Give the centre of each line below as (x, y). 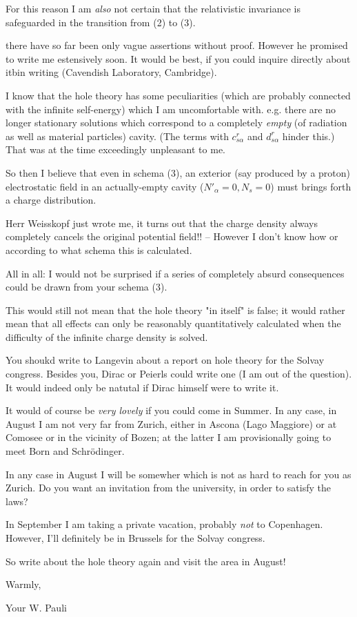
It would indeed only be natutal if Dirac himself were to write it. (142, 387)
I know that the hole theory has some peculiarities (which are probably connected (178, 95)
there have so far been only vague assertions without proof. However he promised (177, 45)
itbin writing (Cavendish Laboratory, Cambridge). (111, 72)
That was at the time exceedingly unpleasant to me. (116, 149)
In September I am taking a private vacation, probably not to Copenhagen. (164, 524)
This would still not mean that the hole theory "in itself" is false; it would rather (175, 310)
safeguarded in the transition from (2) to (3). (101, 22)
